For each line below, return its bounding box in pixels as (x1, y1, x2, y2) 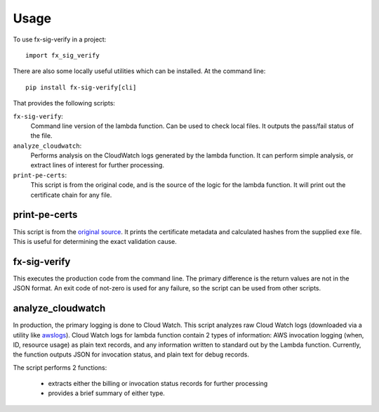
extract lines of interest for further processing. (30, 161, 165, 169)
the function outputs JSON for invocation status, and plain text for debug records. (13, 350, 249, 359)
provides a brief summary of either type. (48, 389, 165, 397)
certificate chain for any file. (30, 191, 112, 199)
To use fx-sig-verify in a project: (13, 35, 107, 44)
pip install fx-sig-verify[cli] (25, 83, 137, 91)
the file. (30, 131, 53, 140)
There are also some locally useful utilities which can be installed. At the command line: (13, 67, 266, 75)
